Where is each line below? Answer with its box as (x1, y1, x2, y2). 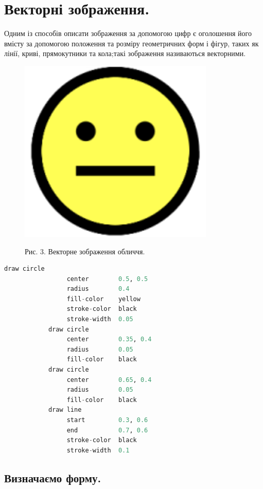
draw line (48, 406, 82, 414)
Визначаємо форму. (4, 469, 101, 485)
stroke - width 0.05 (66, 316, 133, 323)
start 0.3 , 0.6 (66, 416, 148, 424)
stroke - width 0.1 (66, 446, 130, 454)
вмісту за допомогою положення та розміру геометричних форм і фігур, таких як (4, 38, 259, 48)
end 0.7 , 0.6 (66, 426, 148, 434)
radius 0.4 (66, 285, 130, 293)
